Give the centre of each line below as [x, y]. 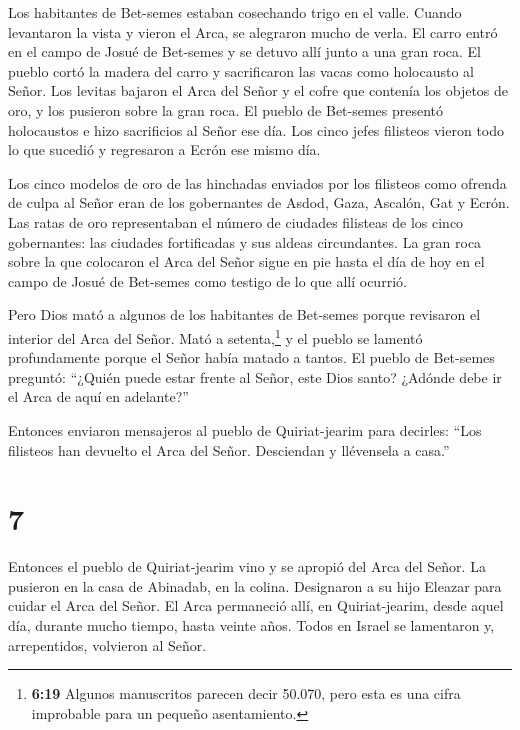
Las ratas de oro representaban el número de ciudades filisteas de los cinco [236, 221]
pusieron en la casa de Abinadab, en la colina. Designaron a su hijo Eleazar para [255, 585]
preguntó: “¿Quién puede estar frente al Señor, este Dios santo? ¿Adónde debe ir [255, 376]
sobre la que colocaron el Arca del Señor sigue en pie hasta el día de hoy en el [246, 261]
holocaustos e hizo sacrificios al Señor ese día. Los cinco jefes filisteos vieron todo [256, 129]
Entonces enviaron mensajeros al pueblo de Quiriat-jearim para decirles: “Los [245, 429]
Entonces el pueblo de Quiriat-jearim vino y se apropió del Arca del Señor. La [247, 566]
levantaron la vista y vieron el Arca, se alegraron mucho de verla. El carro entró [253, 31]
